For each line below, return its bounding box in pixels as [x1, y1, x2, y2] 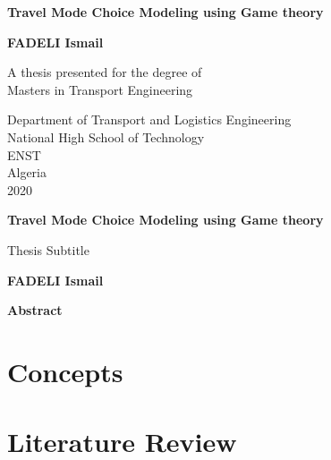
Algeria [7, 163, 47, 182]
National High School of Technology [7, 127, 205, 146]
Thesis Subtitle [7, 240, 89, 259]
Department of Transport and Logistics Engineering [7, 110, 292, 129]
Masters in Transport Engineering [7, 80, 193, 98]
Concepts [7, 353, 123, 389]
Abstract [7, 301, 63, 319]
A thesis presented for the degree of [7, 63, 202, 81]
